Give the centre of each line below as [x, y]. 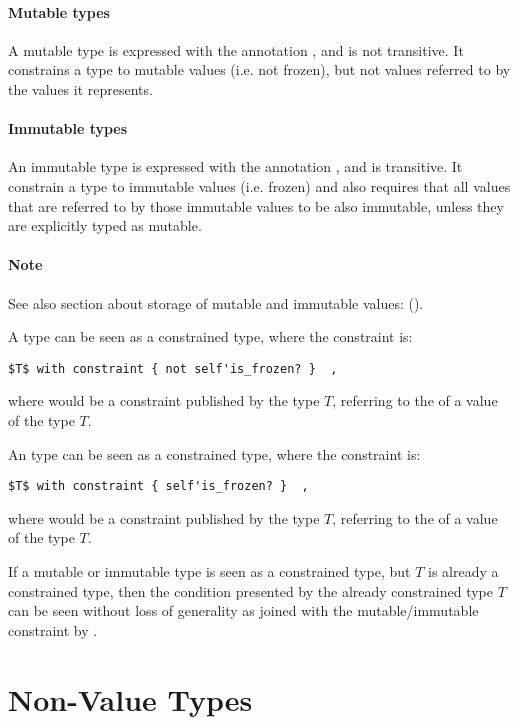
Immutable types [68, 128]
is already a [463, 571]
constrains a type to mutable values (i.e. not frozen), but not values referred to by [259, 69]
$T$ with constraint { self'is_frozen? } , [158, 486]
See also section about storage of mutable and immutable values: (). [216, 302]
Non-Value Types [130, 698]
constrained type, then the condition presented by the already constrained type [250, 590]
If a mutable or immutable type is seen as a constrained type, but [209, 571]
